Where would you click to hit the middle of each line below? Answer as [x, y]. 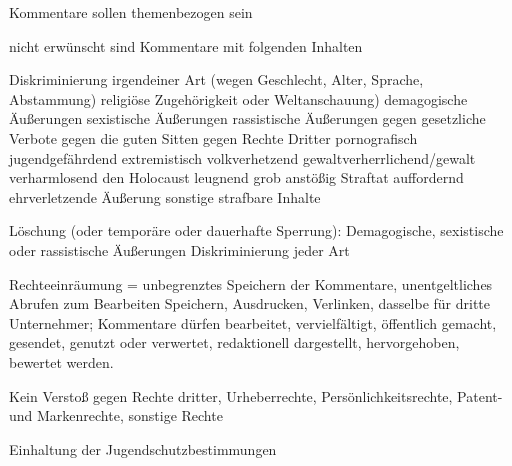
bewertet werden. [61, 361]
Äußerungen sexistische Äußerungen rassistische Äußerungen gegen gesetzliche [247, 118]
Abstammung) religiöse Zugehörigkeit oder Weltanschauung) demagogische [238, 98]
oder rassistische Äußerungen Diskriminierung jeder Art [179, 249]
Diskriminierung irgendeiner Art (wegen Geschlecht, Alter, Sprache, [216, 79]
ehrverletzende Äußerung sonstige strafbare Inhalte [165, 196]
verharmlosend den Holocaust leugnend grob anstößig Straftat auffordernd [236, 177]
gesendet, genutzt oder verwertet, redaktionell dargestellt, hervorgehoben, [234, 342]
